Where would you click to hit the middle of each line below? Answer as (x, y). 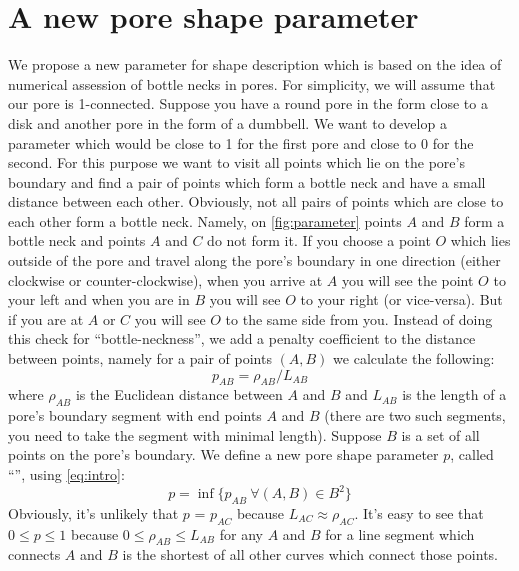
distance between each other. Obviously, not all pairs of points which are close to (256, 201)
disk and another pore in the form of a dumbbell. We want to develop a (227, 122)
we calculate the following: (414, 358)
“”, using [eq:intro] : (66, 474)
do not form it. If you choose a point (319, 240)
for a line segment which (400, 533)
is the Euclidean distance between (179, 394)
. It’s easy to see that (419, 512)
